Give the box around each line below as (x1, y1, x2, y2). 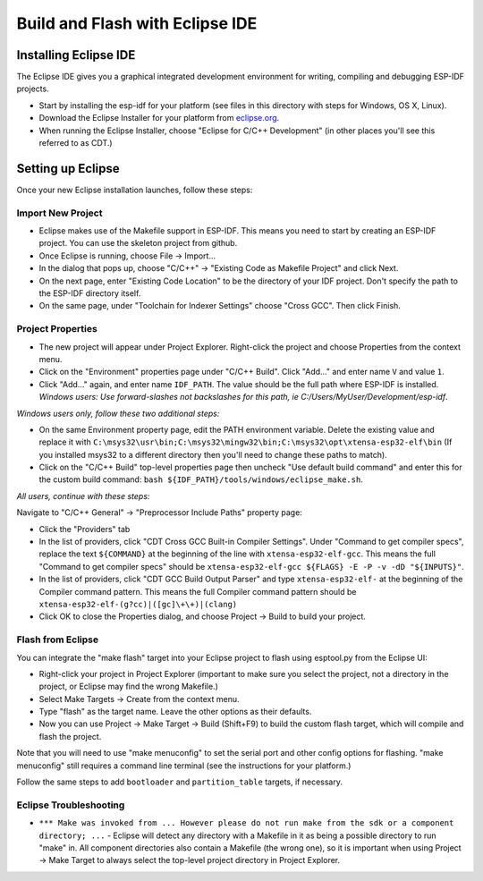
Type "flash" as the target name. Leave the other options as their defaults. (38, 707, 312, 717)
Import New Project (16, 207, 103, 219)
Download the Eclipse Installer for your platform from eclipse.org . (38, 113, 280, 123)
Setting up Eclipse (16, 161, 120, 176)
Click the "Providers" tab (38, 523, 131, 534)
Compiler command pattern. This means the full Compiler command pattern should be (38, 586, 357, 597)
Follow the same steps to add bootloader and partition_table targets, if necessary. (16, 776, 343, 787)
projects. (16, 83, 49, 94)
